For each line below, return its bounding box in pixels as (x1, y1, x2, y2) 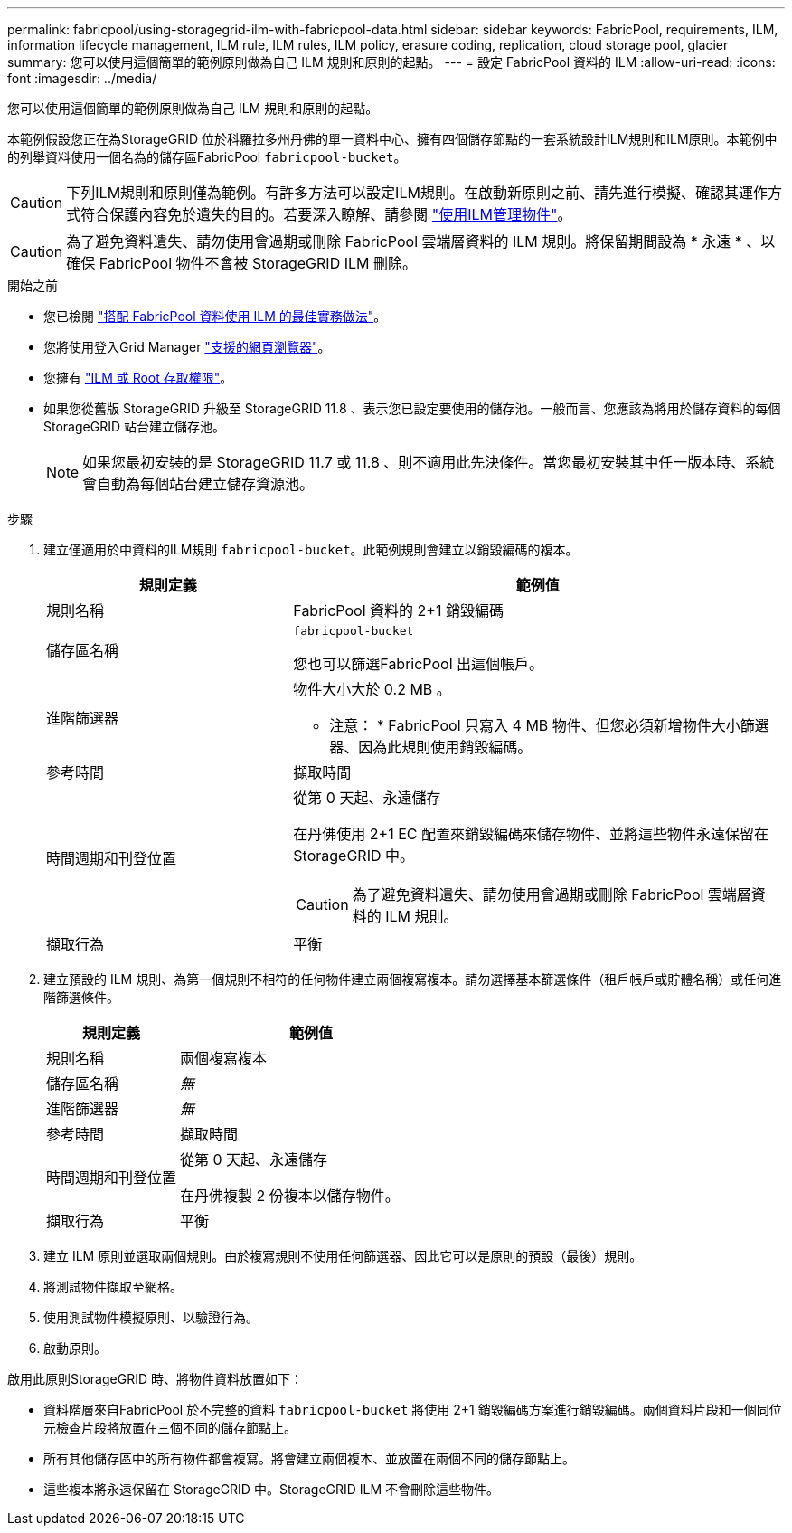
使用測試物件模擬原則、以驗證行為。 (43, 1310, 259, 1325)
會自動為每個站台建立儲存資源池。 (82, 475, 315, 493)
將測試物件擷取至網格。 (43, 1279, 183, 1294)
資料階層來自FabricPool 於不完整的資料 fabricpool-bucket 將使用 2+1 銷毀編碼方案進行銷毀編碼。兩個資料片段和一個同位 (43, 1402, 782, 1417)
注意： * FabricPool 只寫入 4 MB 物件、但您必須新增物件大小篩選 (329, 716, 769, 734)
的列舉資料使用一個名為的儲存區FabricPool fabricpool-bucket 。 (7, 149, 407, 165)
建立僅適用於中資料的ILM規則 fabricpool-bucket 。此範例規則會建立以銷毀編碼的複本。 (43, 542, 579, 557)
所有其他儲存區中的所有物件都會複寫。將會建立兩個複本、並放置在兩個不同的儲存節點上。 (43, 1451, 575, 1466)
